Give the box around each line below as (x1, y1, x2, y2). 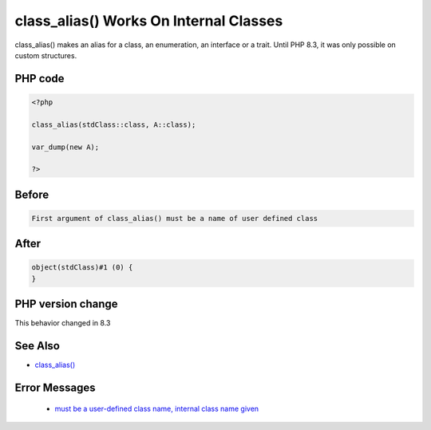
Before (14, 187, 49, 201)
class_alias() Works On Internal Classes (14, 12, 283, 30)
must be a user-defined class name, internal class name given (54, 404, 259, 413)
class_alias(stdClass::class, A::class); (31, 120, 196, 129)
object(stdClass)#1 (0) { (31, 263, 133, 272)
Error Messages (14, 381, 96, 395)
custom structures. (14, 50, 77, 60)
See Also (14, 339, 60, 353)
